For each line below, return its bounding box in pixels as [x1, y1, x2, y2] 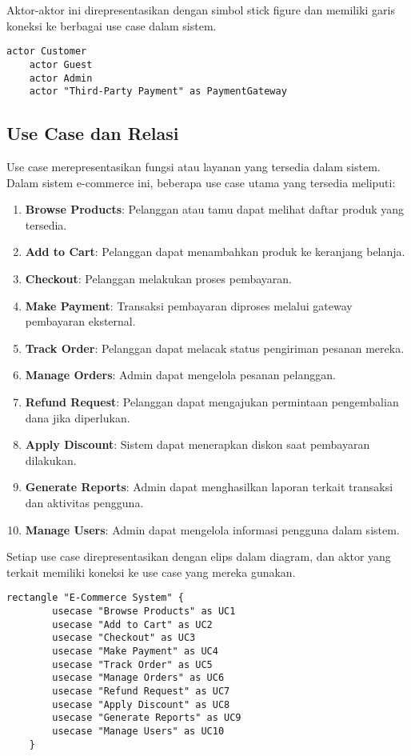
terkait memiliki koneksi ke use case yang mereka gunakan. [6, 563, 296, 580]
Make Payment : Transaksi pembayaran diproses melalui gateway [25, 297, 353, 314]
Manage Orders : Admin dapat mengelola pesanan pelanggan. [25, 366, 336, 383]
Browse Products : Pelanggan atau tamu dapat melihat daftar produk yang [25, 201, 405, 218]
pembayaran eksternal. [25, 313, 136, 330]
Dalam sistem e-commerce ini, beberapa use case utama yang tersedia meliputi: [6, 174, 396, 190]
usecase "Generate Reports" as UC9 [52, 712, 241, 724]
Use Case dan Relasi [6, 121, 179, 146]
